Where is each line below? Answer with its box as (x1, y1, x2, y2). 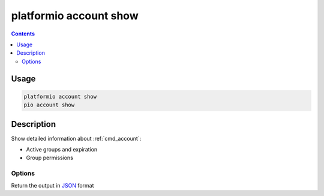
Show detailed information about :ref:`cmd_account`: (11, 135, 142, 142)
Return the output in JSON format (11, 182, 94, 189)
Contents (11, 30, 35, 37)
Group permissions (26, 154, 73, 162)
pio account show (23, 102, 75, 108)
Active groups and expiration (26, 146, 98, 153)
